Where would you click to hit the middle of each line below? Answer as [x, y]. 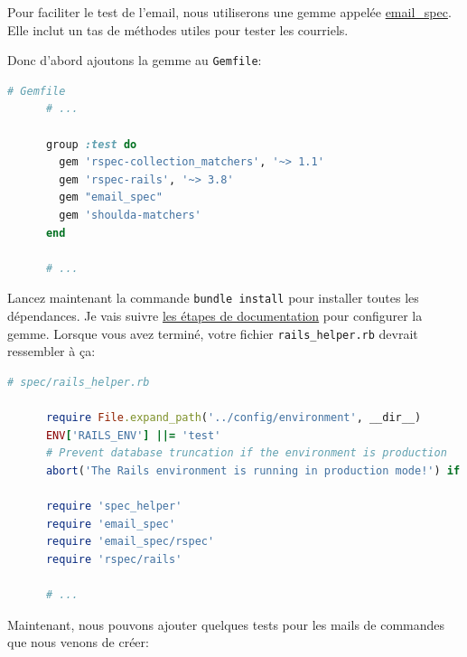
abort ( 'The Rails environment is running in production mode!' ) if [253, 470]
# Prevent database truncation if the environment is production [246, 453]
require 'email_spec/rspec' [130, 542]
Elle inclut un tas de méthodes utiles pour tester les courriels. [178, 29]
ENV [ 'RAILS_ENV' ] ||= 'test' [133, 435]
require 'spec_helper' [114, 507]
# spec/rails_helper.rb [79, 382]
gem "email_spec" [111, 197]
